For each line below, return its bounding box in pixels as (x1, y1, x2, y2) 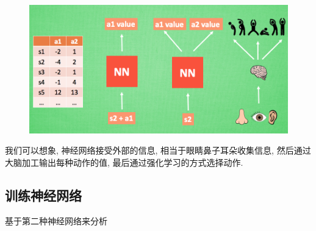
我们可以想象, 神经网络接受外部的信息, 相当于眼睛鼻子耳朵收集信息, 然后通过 (5, 144, 311, 157)
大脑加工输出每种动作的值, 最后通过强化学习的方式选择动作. (5, 155, 243, 168)
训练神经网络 (5, 185, 82, 204)
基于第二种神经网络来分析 (5, 214, 107, 227)
